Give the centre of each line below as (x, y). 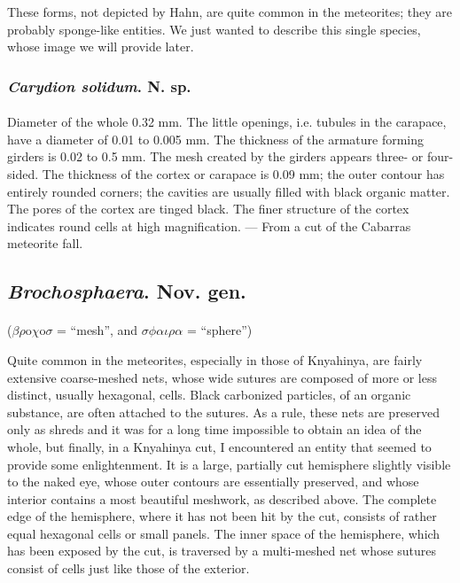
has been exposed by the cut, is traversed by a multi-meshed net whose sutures (222, 551)
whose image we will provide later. (101, 47)
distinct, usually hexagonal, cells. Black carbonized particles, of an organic (209, 395)
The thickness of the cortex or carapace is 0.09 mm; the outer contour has (243, 174)
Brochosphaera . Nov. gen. (127, 291)
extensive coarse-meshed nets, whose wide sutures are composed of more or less (222, 377)
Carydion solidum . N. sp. (99, 86)
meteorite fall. (45, 243)
